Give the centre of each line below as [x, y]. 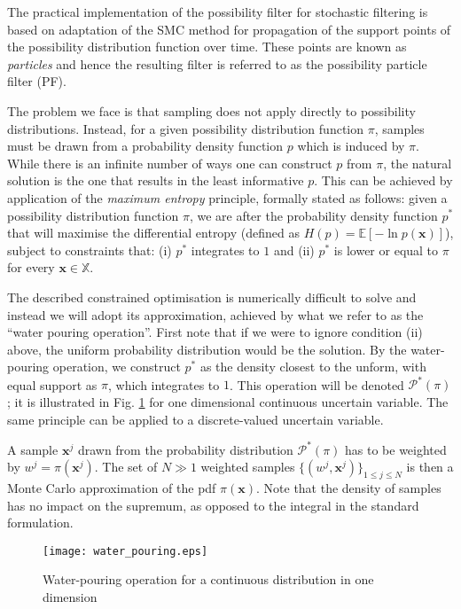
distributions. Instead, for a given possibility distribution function [186, 128]
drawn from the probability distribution [185, 449]
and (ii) [294, 250]
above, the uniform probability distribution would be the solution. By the [207, 349]
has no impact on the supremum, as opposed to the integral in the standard [213, 505]
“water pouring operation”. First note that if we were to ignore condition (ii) [215, 332]
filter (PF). [37, 81]
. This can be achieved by [383, 180]
